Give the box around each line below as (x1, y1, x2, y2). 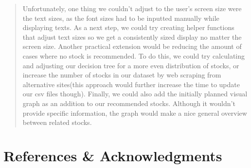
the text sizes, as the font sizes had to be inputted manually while (22, 13, 219, 23)
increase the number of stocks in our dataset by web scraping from (22, 70, 221, 80)
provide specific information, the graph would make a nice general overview (22, 107, 247, 118)
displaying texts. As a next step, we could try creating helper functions (22, 22, 234, 32)
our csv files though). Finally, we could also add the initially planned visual (22, 89, 248, 99)
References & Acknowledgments (3, 145, 222, 165)
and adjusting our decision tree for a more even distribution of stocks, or (22, 60, 239, 70)
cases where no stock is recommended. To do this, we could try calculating (22, 50, 245, 61)
